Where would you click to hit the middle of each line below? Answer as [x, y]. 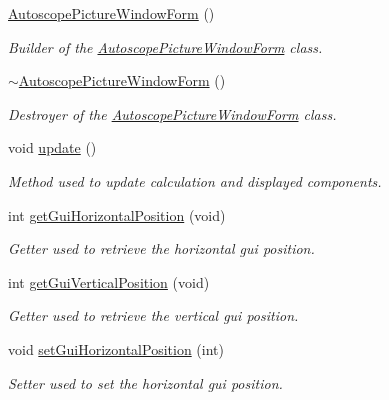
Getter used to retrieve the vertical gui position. [153, 315]
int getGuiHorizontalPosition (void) [117, 214]
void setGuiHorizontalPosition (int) [116, 348]
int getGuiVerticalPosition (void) [109, 281]
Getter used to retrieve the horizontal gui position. [161, 248]
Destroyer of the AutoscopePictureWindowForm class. [172, 113]
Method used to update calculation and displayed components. [195, 180]
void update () [52, 147]
